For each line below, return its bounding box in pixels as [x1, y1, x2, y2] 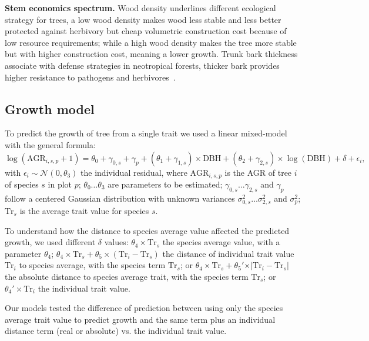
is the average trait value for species [19, 204, 149, 216]
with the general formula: [5, 138, 96, 151]
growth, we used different [5, 236, 96, 248]
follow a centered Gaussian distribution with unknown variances [5, 192, 235, 204]
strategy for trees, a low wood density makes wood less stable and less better [5, 13, 281, 25]
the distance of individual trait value [162, 247, 294, 259]
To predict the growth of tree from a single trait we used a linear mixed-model [5, 127, 287, 139]
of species [5, 178, 39, 190]
